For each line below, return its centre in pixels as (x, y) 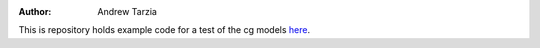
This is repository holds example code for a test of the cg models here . (164, 30)
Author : (35, 11)
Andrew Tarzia (127, 11)
